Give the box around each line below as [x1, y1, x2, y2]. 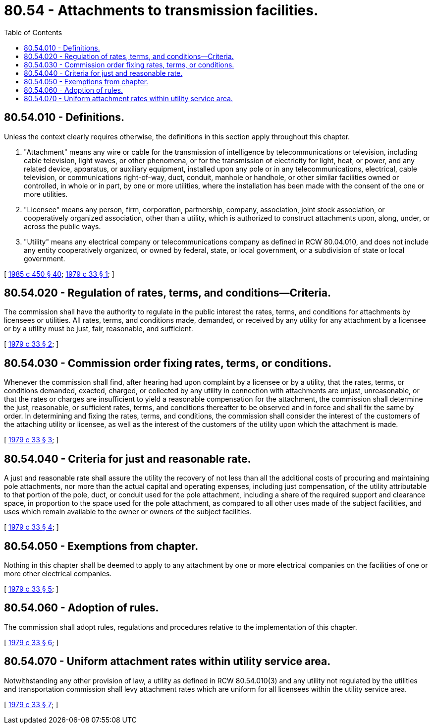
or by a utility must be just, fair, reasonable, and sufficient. [4, 324, 193, 333]
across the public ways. [24, 222, 101, 231]
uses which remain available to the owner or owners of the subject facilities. [4, 507, 252, 516]
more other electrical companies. [4, 569, 112, 578]
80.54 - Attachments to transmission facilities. [4, 2, 319, 19]
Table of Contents [4, 28, 62, 37]
